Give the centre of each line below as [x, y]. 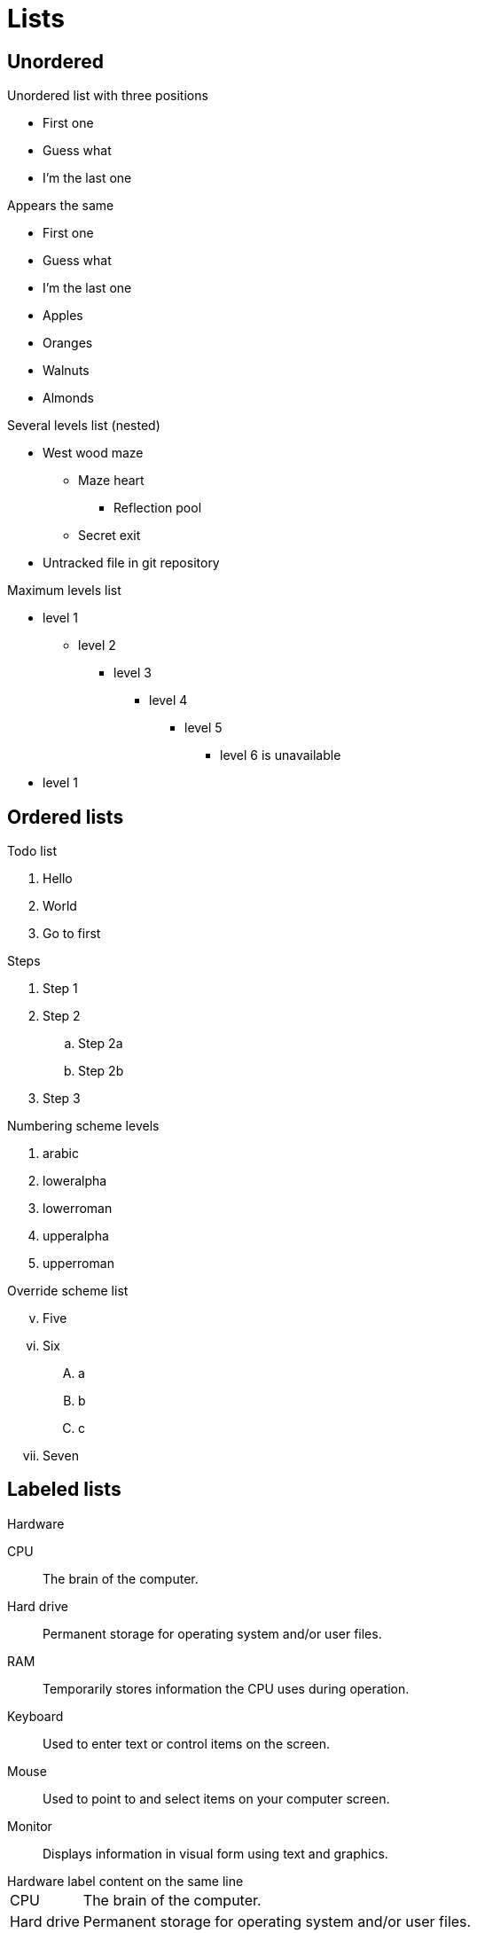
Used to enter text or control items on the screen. [187, 1743]
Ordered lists [66, 817]
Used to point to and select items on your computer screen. [216, 1798]
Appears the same [61, 206]
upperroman [78, 1264]
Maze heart [111, 481]
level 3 [133, 673]
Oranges [68, 343]
